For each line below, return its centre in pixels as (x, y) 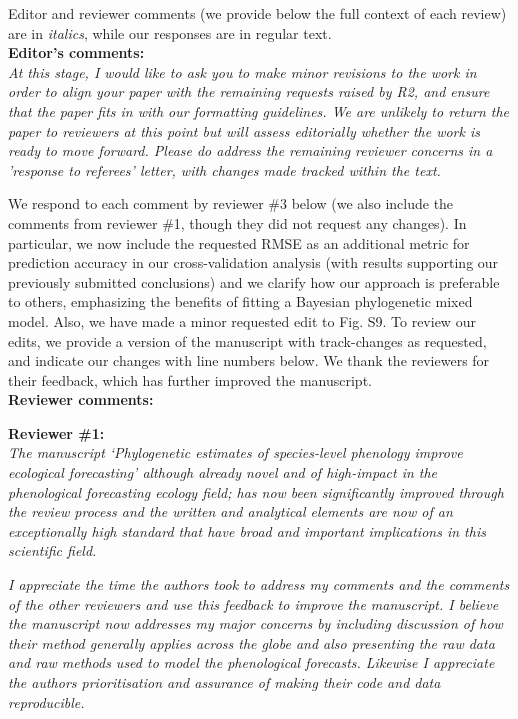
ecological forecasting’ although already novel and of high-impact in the (223, 472)
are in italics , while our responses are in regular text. (170, 32)
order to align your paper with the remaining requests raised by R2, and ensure (249, 91)
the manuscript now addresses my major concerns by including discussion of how (255, 623)
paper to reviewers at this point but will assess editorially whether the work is (244, 130)
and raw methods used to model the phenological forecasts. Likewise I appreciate (251, 662)
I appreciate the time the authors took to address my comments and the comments (259, 584)
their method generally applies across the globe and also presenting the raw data (251, 642)
